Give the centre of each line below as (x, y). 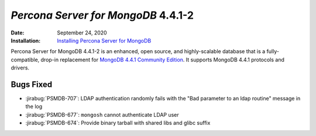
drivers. (20, 68)
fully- (273, 51)
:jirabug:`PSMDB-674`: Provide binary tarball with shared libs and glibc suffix (118, 123)
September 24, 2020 (82, 33)
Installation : (26, 40)
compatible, (25, 60)
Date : (18, 33)
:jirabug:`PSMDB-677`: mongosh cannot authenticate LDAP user (102, 114)
